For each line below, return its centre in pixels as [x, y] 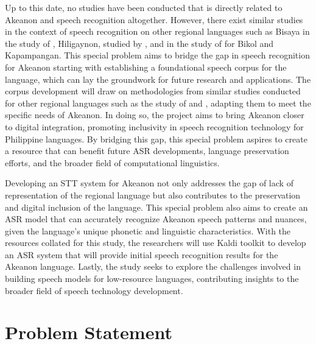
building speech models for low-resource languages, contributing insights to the [152, 279]
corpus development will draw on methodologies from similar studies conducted [153, 91]
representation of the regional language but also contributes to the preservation [153, 195]
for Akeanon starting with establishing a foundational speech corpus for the [146, 67]
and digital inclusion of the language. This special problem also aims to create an [156, 207]
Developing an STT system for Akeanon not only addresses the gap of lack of [149, 183]
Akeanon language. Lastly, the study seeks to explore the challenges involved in [153, 266]
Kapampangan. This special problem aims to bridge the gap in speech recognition [157, 55]
